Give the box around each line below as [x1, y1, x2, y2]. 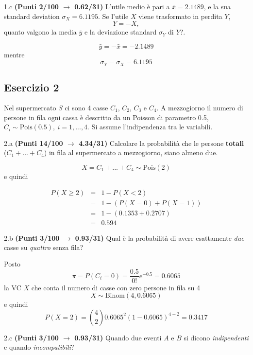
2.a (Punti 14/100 [4, 138, 63, 148]
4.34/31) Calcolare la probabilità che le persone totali [79, 138, 244, 148]
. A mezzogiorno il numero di [156, 103, 243, 113]
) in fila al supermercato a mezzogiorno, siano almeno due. [44, 147, 218, 158]
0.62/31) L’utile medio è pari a [74, 1, 170, 11]
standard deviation [4, 11, 60, 21]
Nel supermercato [4, 103, 56, 113]
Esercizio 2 [4, 80, 59, 95]
